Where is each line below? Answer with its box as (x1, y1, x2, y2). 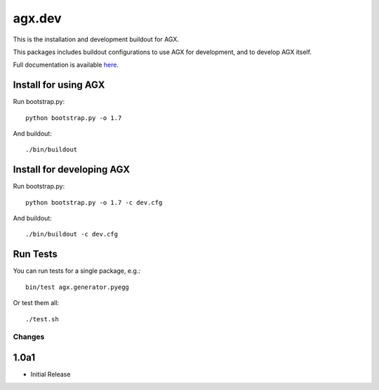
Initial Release (30, 370, 71, 379)
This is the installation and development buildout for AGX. (13, 35, 179, 43)
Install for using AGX (13, 79, 105, 91)
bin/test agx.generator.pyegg (25, 283, 130, 291)
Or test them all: (13, 299, 60, 307)
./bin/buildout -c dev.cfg (25, 230, 119, 238)
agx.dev (13, 11, 62, 26)
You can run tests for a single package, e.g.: (13, 267, 140, 275)
